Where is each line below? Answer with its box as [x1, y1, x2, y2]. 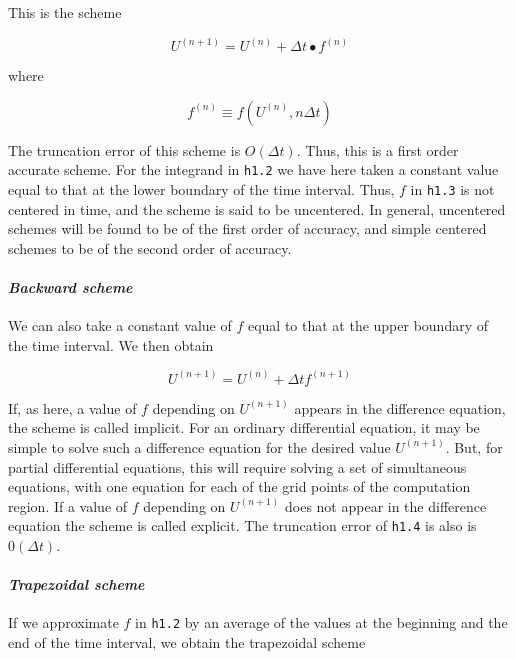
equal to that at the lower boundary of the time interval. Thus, [8, 178, 395, 199]
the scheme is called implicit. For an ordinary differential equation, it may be [8, 417, 480, 438]
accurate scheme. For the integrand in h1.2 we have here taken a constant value [8, 159, 499, 180]
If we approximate [8, 612, 119, 633]
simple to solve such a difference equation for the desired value [8, 436, 391, 457]
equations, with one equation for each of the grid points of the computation [8, 476, 471, 497]
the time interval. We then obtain [8, 334, 214, 355]
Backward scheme [8, 276, 133, 297]
